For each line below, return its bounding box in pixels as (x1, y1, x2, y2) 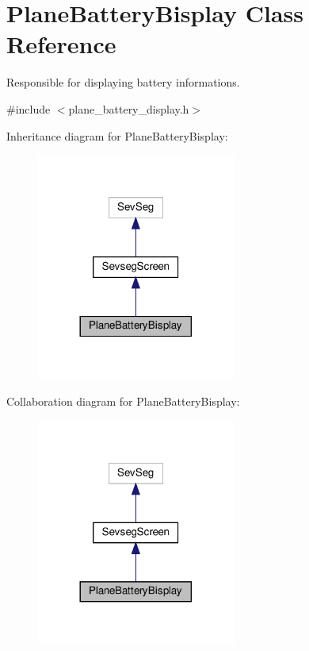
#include (6, 100, 51, 117)
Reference (6, 28, 116, 60)
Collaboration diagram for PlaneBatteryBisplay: (6, 393, 240, 410)
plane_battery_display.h (68, 100, 189, 117)
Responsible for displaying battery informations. (6, 74, 240, 91)
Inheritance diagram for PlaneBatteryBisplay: (6, 127, 228, 144)
